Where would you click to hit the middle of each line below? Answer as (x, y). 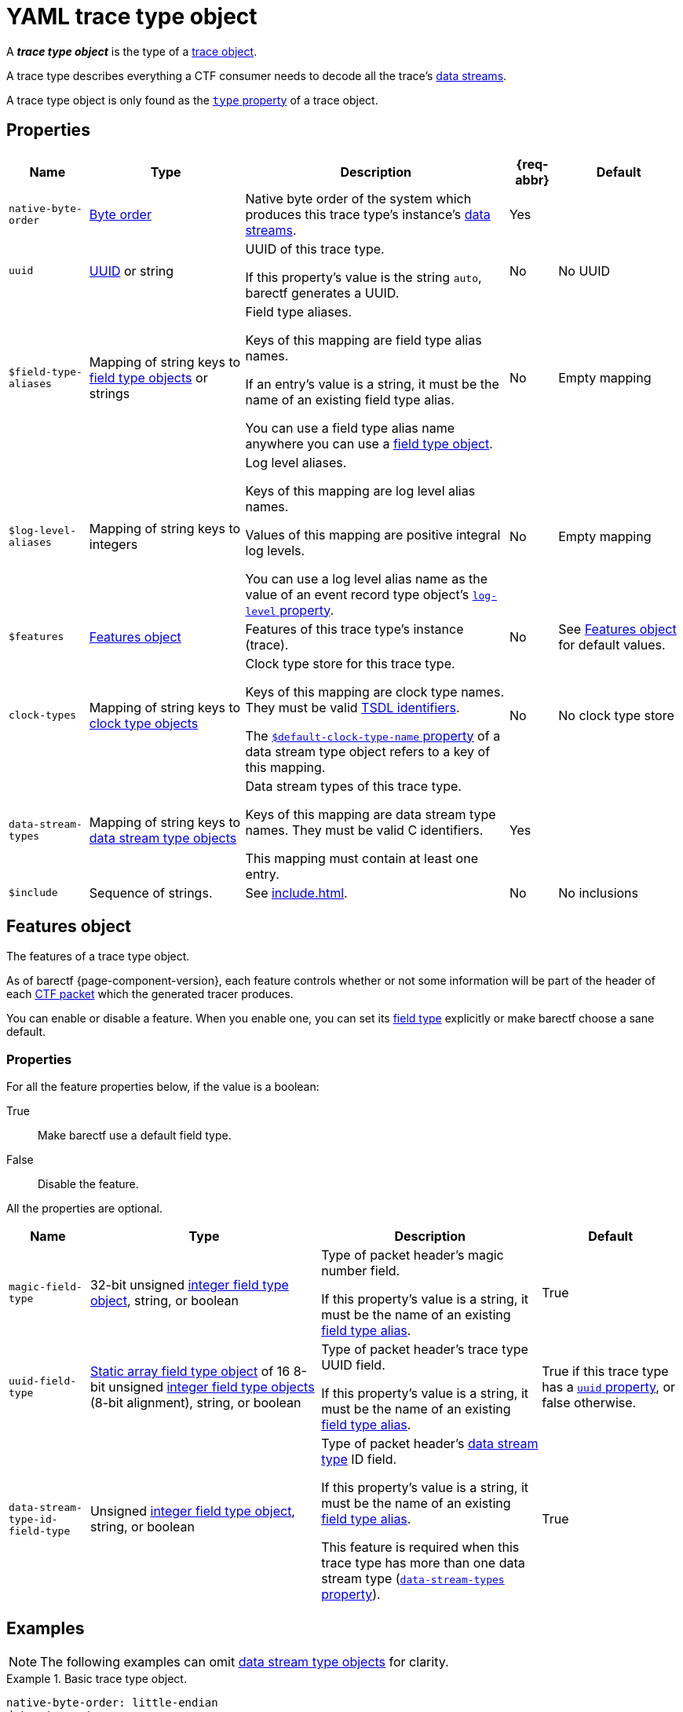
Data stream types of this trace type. (353, 786)
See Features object (617, 629)
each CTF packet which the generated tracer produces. (150, 994)
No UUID (584, 271)
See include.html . (296, 893)
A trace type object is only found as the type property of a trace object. (192, 100)
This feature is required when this (420, 1547)
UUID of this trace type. (315, 249)
